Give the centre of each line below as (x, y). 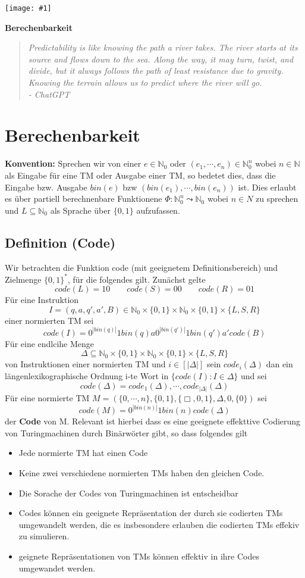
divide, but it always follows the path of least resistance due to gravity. (156, 71)
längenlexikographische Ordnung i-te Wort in (87, 376)
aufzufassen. (158, 210)
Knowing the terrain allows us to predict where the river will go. (145, 82)
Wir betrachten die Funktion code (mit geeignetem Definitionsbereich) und (142, 267)
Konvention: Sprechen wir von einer (73, 163)
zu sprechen (277, 199)
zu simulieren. (44, 536)
